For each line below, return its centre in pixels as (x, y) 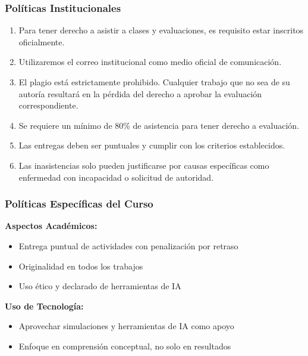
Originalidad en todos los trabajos (81, 266)
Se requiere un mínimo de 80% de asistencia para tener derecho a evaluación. (159, 125)
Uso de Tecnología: (44, 306)
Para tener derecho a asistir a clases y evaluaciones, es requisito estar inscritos (161, 30)
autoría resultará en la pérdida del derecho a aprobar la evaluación (140, 93)
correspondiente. (48, 105)
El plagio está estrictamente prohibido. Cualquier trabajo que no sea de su (154, 82)
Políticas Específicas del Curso (79, 204)
